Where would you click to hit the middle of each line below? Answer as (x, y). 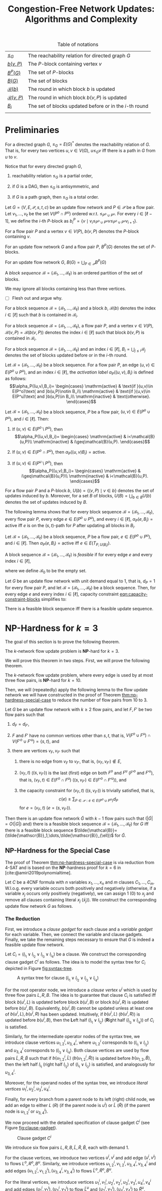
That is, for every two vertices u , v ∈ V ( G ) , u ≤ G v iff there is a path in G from (80, 151)
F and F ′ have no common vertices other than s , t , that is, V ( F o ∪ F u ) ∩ (81, 735)
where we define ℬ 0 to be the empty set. (46, 571)
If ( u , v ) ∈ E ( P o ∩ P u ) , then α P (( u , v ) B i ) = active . (59, 452)
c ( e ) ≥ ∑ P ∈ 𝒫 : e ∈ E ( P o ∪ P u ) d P (88, 800)
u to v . (11, 157)
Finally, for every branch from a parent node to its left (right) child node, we (80, 1099)
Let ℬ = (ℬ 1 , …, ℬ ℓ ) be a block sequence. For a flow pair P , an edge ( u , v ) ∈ (80, 366)
